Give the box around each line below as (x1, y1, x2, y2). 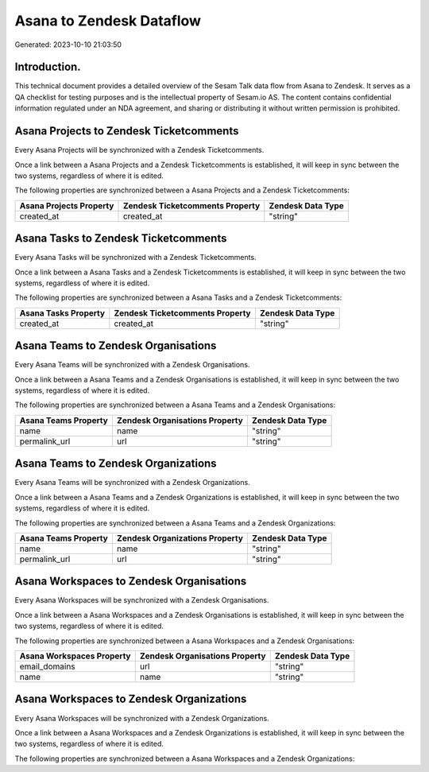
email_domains (19, 661, 75, 672)
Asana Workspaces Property (19, 650, 131, 661)
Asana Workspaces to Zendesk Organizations (14, 692, 247, 706)
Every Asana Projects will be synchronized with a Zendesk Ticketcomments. (14, 145, 265, 155)
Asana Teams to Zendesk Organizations (14, 457, 218, 471)
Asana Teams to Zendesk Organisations (14, 339, 217, 353)
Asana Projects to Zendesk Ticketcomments (14, 124, 239, 138)
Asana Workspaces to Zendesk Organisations (14, 575, 247, 588)
